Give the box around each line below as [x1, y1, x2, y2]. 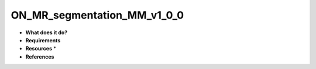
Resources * [25, 45, 57, 52]
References [25, 53, 54, 60]
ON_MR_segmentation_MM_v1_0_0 [11, 9, 184, 21]
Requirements [25, 37, 61, 43]
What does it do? [25, 29, 68, 36]
